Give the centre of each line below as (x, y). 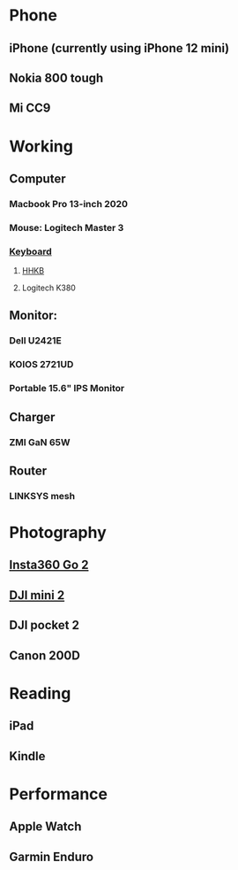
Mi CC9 (30, 108)
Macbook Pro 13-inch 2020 (69, 204)
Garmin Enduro (52, 856)
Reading (40, 693)
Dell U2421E (35, 341)
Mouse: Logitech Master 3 (67, 227)
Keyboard (31, 251)
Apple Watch (45, 827)
